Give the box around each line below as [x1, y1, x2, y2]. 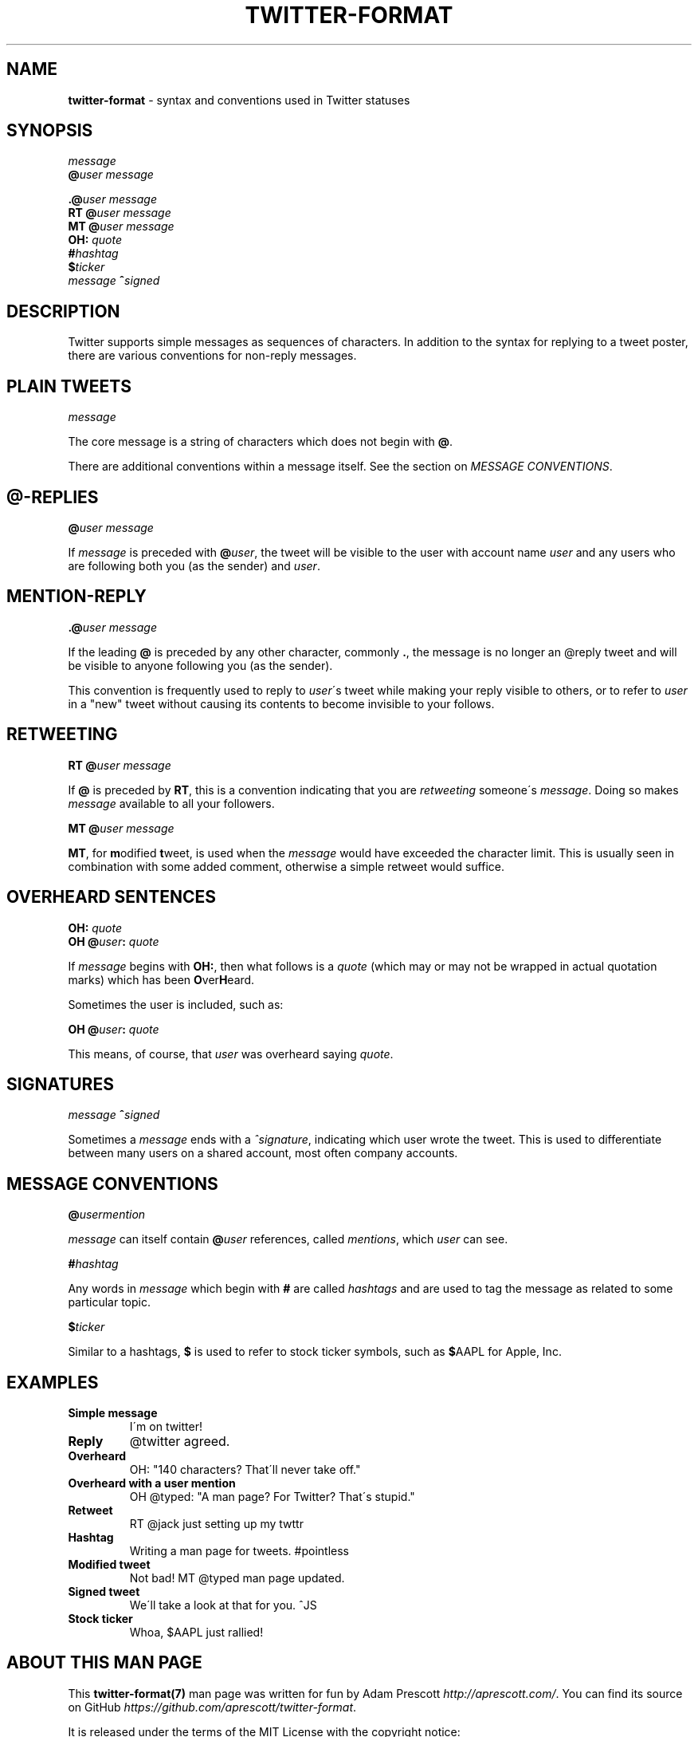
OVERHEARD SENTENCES [6, 887, 216, 908]
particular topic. [68, 1295, 151, 1310]
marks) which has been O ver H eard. [68, 972, 255, 987]
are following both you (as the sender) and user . [68, 558, 320, 573]
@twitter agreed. [129, 1433, 230, 1450]
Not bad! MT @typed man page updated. [129, 1571, 345, 1585]
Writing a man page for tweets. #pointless [129, 1544, 349, 1558]
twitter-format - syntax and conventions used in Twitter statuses [68, 93, 410, 107]
